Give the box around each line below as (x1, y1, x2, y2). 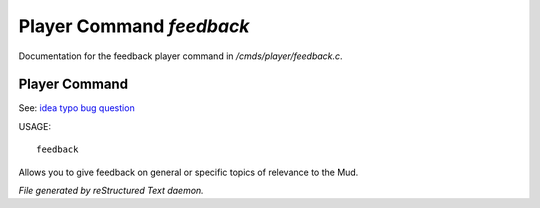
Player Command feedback (18, 15, 250, 37)
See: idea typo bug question (18, 102, 135, 114)
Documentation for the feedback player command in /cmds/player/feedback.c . (18, 50, 344, 62)
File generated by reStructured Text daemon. (18, 185, 204, 197)
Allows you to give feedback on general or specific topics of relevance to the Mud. (18, 166, 359, 178)
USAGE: (18, 120, 52, 132)
